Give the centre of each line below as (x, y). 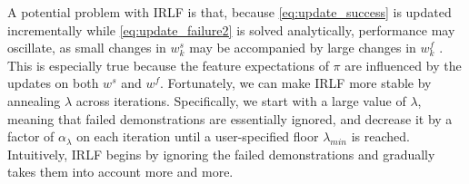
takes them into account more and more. (120, 172)
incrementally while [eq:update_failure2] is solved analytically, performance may (231, 29)
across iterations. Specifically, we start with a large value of (241, 100)
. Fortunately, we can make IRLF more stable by (296, 83)
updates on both (53, 83)
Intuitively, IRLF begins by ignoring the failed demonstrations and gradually (221, 154)
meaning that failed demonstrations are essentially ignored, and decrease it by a (230, 118)
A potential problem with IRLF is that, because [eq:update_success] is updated (230, 12)
